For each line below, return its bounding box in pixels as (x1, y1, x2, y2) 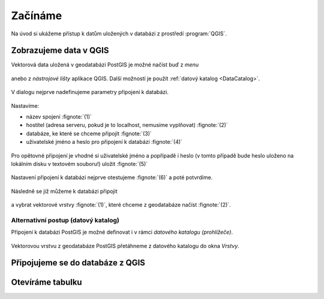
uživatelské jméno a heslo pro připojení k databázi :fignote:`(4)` (26, 138, 183, 146)
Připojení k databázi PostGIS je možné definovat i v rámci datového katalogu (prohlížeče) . (11, 228, 233, 236)
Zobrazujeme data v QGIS (11, 46, 109, 56)
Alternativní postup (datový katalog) (11, 216, 120, 224)
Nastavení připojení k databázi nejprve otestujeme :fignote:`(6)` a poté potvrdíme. (11, 174, 213, 181)
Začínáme (11, 9, 62, 22)
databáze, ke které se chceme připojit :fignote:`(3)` (26, 129, 152, 137)
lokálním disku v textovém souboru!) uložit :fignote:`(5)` (11, 160, 148, 167)
